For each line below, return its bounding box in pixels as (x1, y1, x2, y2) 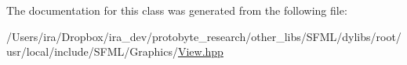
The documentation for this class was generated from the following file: (6, 2, 347, 18)
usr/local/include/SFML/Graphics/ (6, 43, 178, 60)
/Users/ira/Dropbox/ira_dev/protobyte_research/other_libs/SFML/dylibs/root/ (6, 28, 402, 44)
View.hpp (177, 43, 223, 60)
